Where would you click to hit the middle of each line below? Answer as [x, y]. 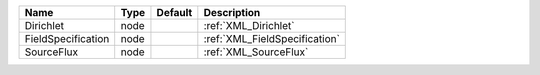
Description [232, 12]
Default [174, 12]
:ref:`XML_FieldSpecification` [271, 38]
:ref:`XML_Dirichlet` [249, 25]
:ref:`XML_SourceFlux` [256, 52]
